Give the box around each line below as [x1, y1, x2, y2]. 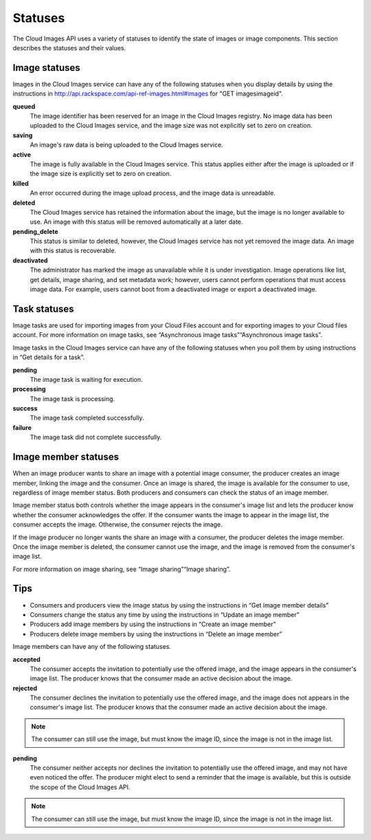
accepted [12, 655, 41, 663]
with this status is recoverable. [30, 246, 117, 255]
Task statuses [12, 303, 75, 314]
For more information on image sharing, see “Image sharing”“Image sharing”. [12, 565, 231, 573]
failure [12, 423, 32, 431]
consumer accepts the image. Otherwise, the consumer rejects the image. [12, 520, 223, 529]
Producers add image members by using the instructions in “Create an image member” [30, 620, 276, 629]
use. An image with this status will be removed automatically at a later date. [30, 217, 243, 226]
